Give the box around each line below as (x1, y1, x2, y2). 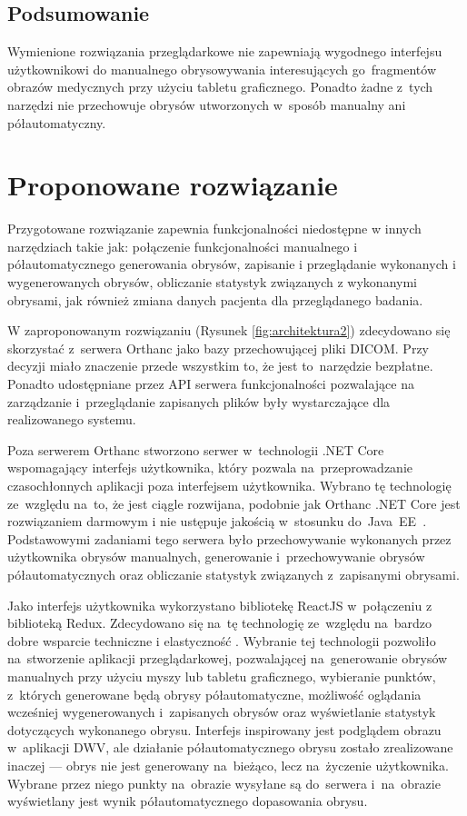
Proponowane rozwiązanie (7, 166, 338, 204)
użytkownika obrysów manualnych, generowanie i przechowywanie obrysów (7, 547, 425, 566)
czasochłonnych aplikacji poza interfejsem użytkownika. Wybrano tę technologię (7, 476, 452, 495)
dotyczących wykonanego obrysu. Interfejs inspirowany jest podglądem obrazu (7, 720, 442, 739)
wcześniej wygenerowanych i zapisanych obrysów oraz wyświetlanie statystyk (7, 702, 436, 721)
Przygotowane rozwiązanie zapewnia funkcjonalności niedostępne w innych (7, 219, 422, 238)
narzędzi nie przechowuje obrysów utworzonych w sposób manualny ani (7, 95, 406, 114)
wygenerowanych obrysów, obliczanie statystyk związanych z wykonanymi (7, 273, 417, 292)
